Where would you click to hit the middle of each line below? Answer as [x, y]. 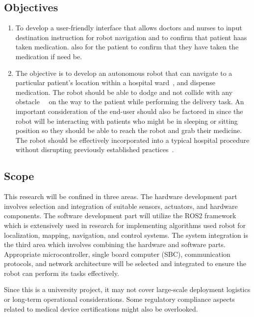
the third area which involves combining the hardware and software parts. [115, 244]
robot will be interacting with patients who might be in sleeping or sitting [127, 121]
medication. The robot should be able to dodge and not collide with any [124, 92]
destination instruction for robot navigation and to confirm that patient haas [131, 37]
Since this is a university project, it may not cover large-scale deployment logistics [127, 289]
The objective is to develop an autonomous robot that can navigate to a [124, 73]
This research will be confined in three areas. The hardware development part [121, 196]
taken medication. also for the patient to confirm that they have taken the [127, 47]
